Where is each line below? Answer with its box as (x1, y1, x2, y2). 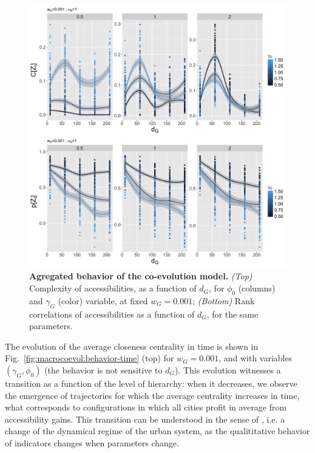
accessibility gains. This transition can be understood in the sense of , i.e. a (5, 412, 285, 425)
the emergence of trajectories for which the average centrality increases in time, (5, 389, 300, 401)
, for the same (206, 307, 259, 320)
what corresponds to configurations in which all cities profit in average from (5, 401, 287, 414)
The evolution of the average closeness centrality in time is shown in (5, 339, 259, 352)
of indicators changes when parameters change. (5, 437, 179, 449)
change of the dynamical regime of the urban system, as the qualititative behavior (5, 424, 310, 437)
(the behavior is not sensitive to (44, 364, 163, 376)
